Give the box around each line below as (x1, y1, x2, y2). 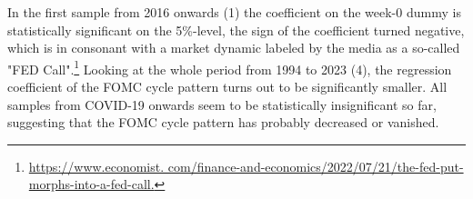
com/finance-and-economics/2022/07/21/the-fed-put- (167, 156, 464, 175)
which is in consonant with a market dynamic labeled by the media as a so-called (7, 38, 460, 57)
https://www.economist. (28, 156, 165, 175)
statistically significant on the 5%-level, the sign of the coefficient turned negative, (7, 20, 465, 39)
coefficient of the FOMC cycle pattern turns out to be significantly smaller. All (7, 77, 448, 96)
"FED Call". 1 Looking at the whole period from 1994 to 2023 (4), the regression (7, 56, 452, 78)
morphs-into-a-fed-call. (28, 174, 155, 194)
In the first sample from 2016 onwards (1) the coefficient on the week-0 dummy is (7, 3, 461, 21)
